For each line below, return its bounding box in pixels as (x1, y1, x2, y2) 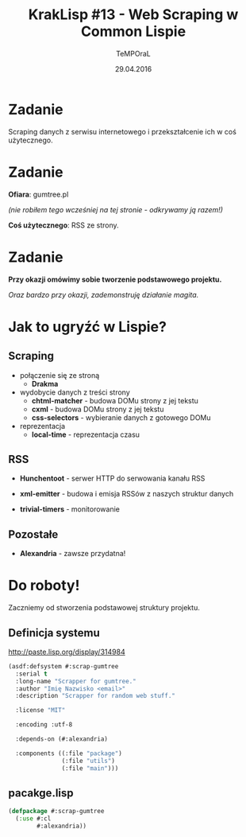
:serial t (15, 670, 48, 678)
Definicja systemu (8, 626, 101, 640)
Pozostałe (8, 528, 59, 541)
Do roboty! (8, 577, 80, 594)
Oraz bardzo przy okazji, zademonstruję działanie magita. (8, 290, 199, 299)
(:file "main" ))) (61, 764, 119, 773)
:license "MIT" (15, 707, 66, 714)
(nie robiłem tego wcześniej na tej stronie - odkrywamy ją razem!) (8, 204, 224, 214)
